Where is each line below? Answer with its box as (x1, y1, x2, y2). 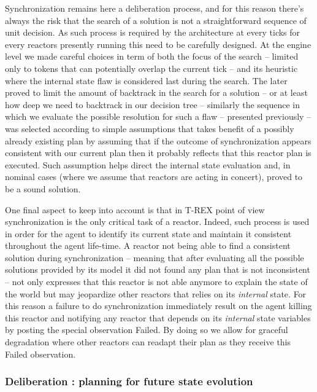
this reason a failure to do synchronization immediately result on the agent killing (5, 299, 312, 312)
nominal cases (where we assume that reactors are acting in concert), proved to (5, 170, 303, 183)
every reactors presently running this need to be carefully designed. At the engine (5, 37, 311, 50)
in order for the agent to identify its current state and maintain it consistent (5, 227, 292, 240)
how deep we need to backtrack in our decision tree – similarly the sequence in (5, 98, 300, 111)
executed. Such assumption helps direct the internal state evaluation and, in (5, 158, 291, 171)
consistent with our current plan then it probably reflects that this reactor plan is (5, 146, 311, 159)
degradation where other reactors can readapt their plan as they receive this (5, 335, 291, 348)
